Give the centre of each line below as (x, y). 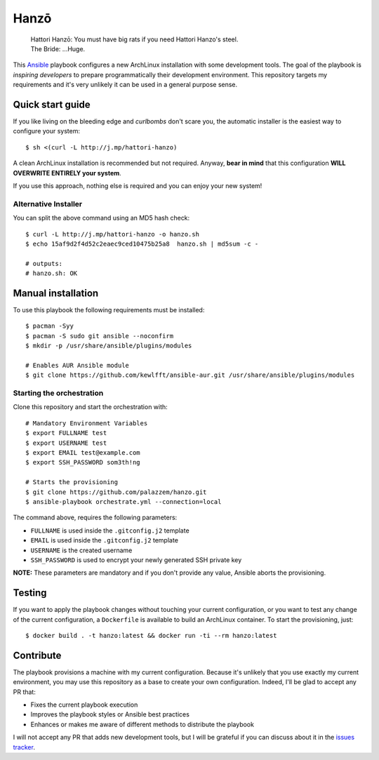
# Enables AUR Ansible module (78, 365)
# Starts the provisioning (72, 482)
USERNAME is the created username (81, 550)
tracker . (24, 747)
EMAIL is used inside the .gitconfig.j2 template (105, 540)
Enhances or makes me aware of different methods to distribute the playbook (142, 724)
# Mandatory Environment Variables (87, 423)
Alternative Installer (48, 204)
